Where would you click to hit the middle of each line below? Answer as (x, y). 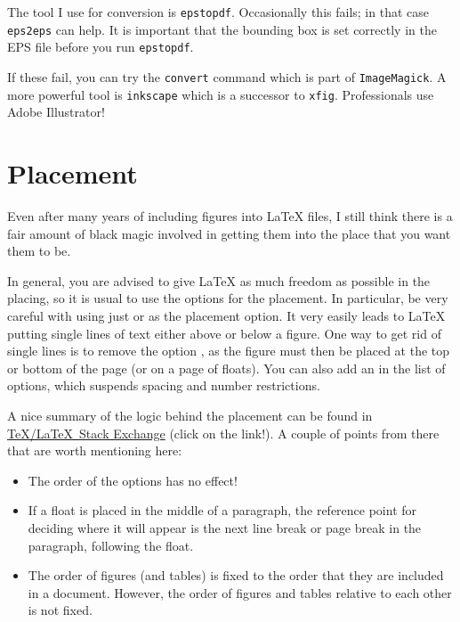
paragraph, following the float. (111, 545)
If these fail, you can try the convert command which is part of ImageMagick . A (227, 76)
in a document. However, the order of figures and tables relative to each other (240, 592)
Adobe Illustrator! (56, 112)
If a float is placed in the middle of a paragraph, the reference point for (222, 510)
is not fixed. (60, 610)
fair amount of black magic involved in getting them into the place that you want (229, 233)
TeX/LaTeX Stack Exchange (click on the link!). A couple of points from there (223, 433)
